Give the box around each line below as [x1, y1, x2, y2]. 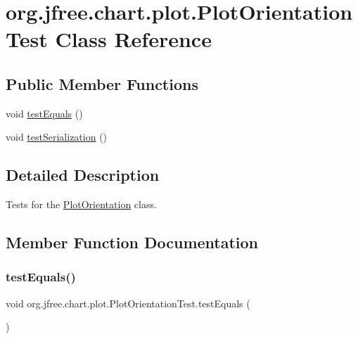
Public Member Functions [6, 72, 198, 94]
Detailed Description [6, 164, 160, 186]
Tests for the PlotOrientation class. [6, 197, 157, 212]
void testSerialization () [6, 129, 108, 144]
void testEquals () [6, 105, 83, 120]
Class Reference [55, 25, 212, 53]
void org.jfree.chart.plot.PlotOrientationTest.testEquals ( [6, 295, 250, 310]
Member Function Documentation [6, 231, 259, 253]
